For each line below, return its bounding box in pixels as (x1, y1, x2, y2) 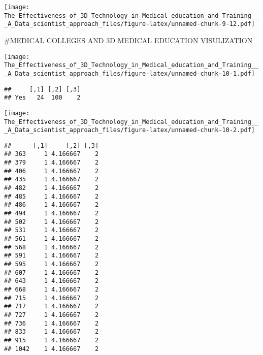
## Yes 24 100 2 (4, 94, 81, 102)
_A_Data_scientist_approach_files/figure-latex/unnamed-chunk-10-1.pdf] (4, 70, 255, 77)
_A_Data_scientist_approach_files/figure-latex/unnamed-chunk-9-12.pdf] (4, 20, 255, 28)
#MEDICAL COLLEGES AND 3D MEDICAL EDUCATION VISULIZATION (4, 35, 253, 45)
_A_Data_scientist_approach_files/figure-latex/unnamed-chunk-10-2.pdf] (4, 126, 255, 134)
